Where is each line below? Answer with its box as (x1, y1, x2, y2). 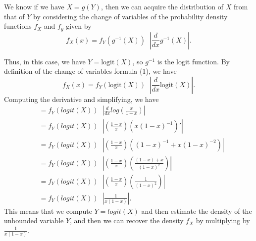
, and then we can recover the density (70, 215, 184, 226)
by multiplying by (196, 215, 250, 226)
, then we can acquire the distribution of (101, 1, 224, 11)
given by (66, 21, 92, 31)
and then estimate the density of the (141, 205, 252, 216)
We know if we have (4, 1, 64, 11)
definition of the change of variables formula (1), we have (4, 66, 177, 76)
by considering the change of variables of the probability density (33, 11, 228, 21)
